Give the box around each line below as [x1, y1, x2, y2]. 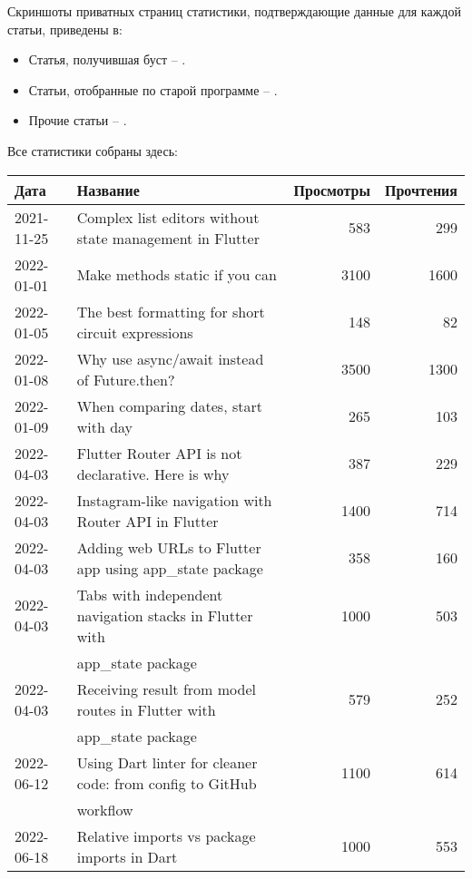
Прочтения [384, 179, 457, 200]
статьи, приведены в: [7, 19, 123, 38]
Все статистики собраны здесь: [7, 141, 178, 160]
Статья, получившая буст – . [28, 50, 186, 69]
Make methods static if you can [76, 264, 277, 286]
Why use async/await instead [76, 347, 264, 369]
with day [76, 415, 133, 437]
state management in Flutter [76, 227, 260, 249]
